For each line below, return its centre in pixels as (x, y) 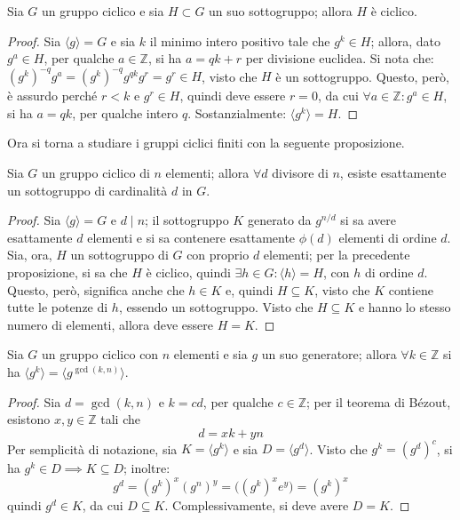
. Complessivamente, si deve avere (257, 505)
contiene (411, 289)
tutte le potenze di (58, 307)
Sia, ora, (30, 255)
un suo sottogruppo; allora (281, 11)
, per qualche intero (125, 112)
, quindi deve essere (233, 96)
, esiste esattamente (393, 173)
